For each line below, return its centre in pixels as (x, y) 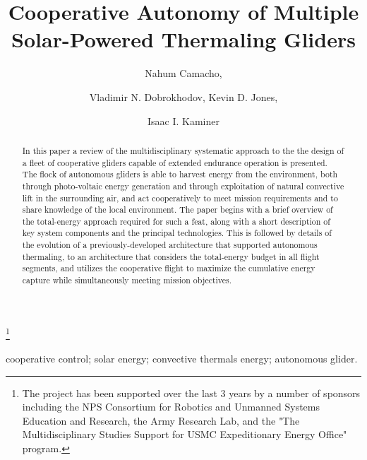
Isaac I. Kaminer (183, 120)
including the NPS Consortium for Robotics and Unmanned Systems (171, 407)
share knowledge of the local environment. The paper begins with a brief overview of (178, 210)
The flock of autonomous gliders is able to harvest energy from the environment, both (180, 174)
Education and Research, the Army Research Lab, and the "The (161, 420)
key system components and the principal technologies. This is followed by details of (177, 233)
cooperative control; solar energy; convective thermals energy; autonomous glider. (182, 359)
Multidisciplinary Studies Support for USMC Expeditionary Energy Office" (185, 434)
